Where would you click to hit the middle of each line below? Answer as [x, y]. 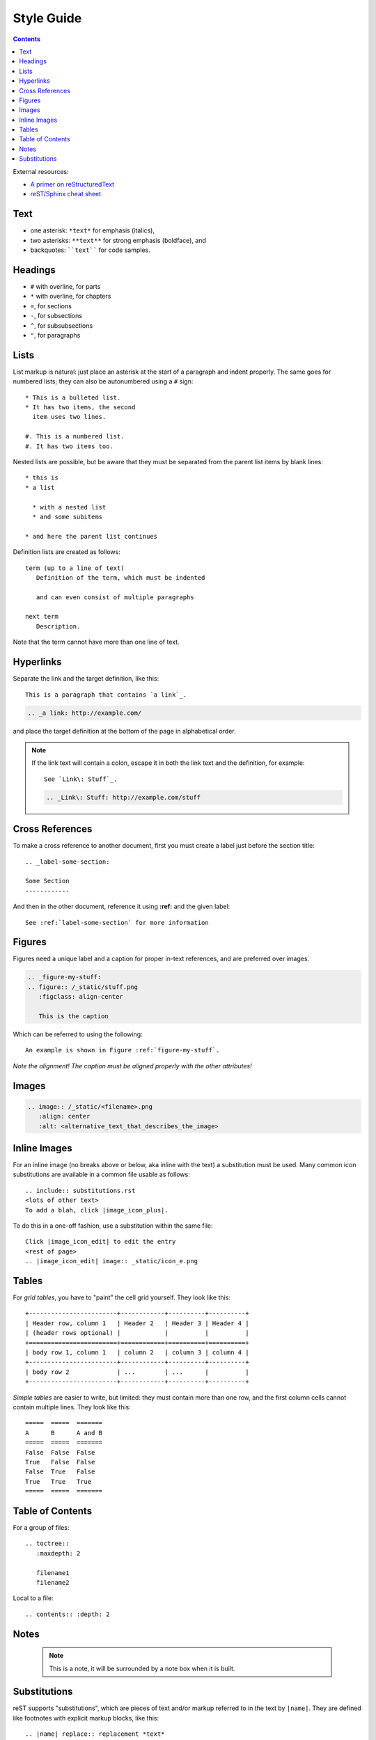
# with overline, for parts [65, 286]
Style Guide [47, 18]
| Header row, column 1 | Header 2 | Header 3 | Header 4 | [138, 1323]
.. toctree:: [47, 1544]
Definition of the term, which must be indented [120, 577]
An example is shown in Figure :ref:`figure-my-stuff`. [123, 1050]
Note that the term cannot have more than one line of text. [96, 642]
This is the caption [74, 1016]
